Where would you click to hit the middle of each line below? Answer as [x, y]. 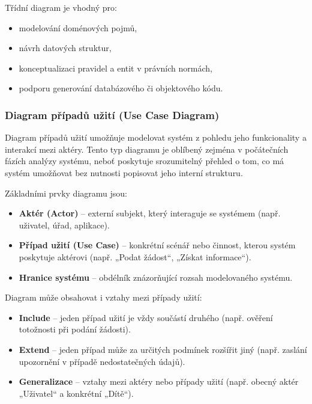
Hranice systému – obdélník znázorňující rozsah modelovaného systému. [156, 277]
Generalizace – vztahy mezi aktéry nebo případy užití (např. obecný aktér [159, 381]
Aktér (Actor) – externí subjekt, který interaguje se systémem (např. [150, 213]
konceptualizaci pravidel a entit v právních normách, [115, 68]
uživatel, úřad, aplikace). [64, 225]
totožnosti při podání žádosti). [75, 329]
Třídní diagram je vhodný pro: [61, 7]
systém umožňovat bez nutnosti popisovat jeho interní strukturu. [124, 172]
